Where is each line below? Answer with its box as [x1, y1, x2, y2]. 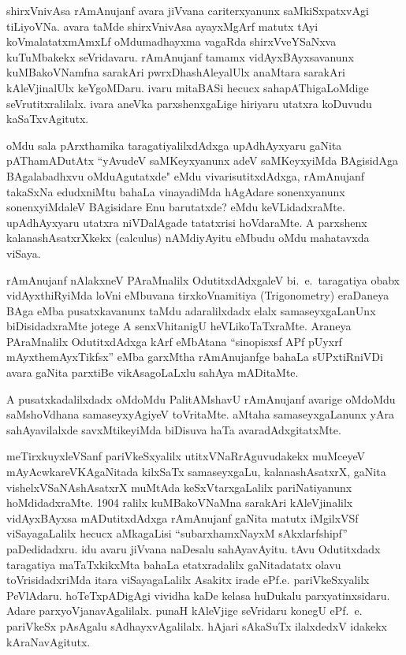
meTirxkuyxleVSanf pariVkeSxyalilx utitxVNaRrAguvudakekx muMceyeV [6, 448, 365, 464]
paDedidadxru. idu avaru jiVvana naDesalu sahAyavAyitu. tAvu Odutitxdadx [6, 541, 381, 556]
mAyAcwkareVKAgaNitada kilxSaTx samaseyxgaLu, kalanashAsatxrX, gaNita [6, 463, 386, 480]
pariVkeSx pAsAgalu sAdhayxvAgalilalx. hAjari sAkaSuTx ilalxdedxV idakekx [6, 617, 388, 634]
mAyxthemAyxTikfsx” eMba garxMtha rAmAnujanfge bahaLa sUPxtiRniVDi [6, 348, 383, 365]
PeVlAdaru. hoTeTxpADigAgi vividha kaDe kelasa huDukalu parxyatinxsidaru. [6, 586, 390, 603]
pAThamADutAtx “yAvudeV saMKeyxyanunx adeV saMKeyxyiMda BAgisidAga [6, 152, 398, 169]
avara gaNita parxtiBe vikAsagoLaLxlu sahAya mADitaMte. [6, 364, 299, 381]
